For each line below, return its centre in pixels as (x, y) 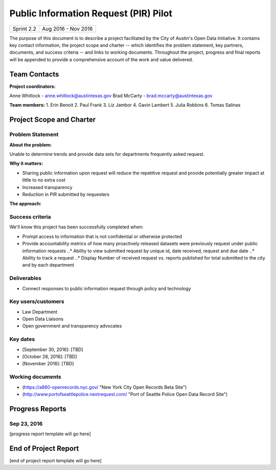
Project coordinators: (32, 86)
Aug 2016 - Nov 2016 (67, 29)
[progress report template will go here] (50, 434)
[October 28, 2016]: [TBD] (50, 356)
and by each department (48, 265)
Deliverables (26, 278)
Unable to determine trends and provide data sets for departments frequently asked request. (107, 154)
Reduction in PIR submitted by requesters (66, 194)
